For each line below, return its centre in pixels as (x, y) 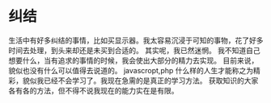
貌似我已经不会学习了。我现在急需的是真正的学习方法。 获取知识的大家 (140, 80)
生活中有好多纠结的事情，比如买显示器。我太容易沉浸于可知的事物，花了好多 (136, 40)
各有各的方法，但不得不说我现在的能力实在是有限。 (93, 90)
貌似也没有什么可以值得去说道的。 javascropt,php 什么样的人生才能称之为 (131, 70)
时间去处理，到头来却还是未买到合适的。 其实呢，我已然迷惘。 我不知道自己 (134, 50)
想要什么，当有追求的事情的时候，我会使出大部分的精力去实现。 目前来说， (133, 60)
